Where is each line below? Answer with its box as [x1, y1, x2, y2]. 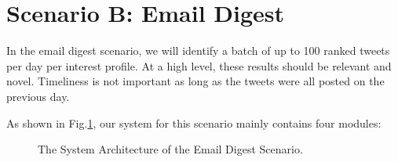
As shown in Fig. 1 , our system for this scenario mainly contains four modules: [6, 114, 382, 131]
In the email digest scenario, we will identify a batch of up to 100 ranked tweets [6, 42, 390, 59]
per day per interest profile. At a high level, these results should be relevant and [6, 57, 392, 74]
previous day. [6, 88, 70, 104]
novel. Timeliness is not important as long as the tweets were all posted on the [6, 73, 385, 89]
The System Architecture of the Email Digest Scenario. [38, 141, 303, 157]
